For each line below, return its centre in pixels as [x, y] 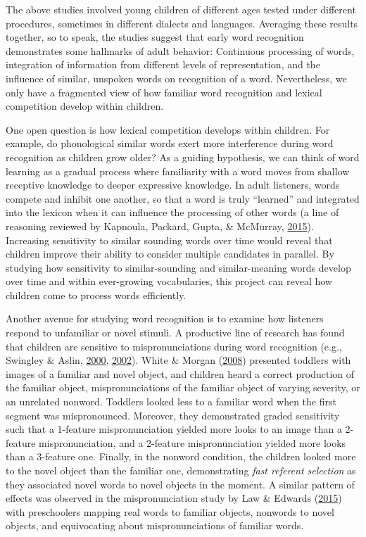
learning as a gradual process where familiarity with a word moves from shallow [178, 171]
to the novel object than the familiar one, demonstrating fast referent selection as [181, 470]
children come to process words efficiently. [96, 295]
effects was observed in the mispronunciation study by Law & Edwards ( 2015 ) [174, 498]
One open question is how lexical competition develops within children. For [168, 129]
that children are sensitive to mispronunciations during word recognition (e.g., [174, 346]
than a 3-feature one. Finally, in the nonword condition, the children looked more [181, 456]
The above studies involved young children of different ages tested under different [181, 9]
